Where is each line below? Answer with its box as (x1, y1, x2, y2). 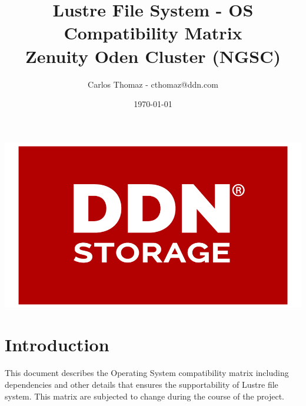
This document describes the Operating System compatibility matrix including (5, 367, 289, 379)
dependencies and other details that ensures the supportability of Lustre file (5, 378, 278, 390)
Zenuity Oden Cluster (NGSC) (25, 44, 281, 68)
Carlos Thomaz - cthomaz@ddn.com (88, 78, 218, 90)
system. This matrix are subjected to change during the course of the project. (5, 390, 285, 402)
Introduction (5, 332, 109, 357)
